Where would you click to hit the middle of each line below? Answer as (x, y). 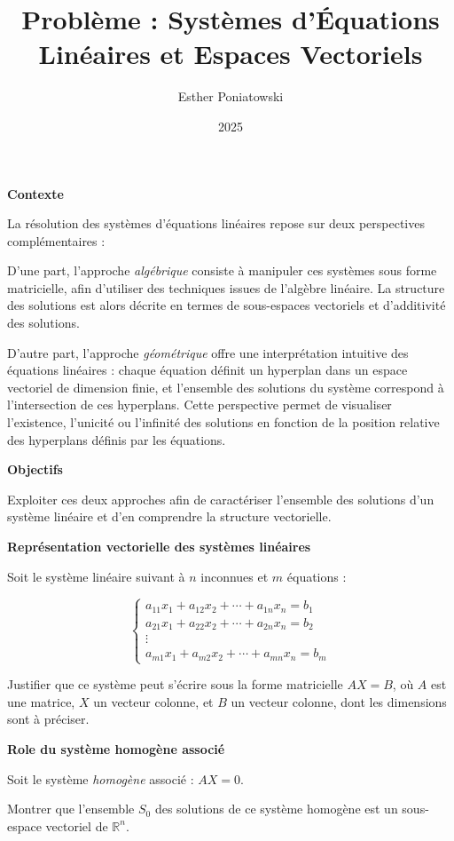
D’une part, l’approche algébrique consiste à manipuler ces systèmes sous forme (222, 270)
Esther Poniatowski (231, 96)
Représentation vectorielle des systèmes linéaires (159, 546)
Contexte (35, 193)
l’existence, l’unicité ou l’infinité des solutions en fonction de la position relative (223, 422)
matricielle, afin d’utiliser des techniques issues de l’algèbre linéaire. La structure (226, 287)
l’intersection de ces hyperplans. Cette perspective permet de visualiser (200, 405)
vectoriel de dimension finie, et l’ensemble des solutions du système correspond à (226, 387)
